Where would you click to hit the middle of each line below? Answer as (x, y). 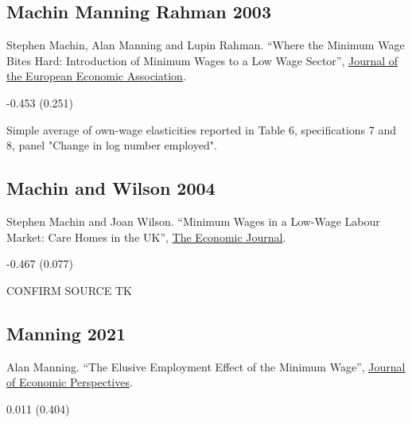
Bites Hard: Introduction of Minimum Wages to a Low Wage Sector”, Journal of (202, 60)
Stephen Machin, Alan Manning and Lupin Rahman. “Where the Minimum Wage (206, 45)
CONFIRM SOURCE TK (69, 290)
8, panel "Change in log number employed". (112, 145)
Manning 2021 (66, 333)
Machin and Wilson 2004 (111, 188)
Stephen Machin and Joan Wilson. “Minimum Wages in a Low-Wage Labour (193, 221)
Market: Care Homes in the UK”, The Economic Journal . (146, 237)
